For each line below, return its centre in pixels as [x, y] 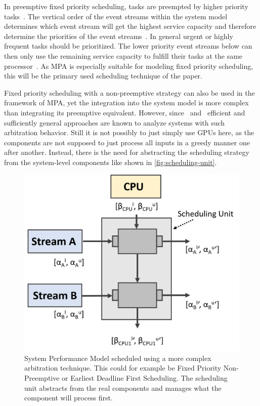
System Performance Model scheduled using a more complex [118, 358]
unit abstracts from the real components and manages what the [123, 388]
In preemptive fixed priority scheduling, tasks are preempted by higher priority [126, 6]
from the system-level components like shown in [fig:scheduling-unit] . [111, 162]
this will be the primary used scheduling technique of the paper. [103, 76]
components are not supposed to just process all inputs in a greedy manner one [127, 142]
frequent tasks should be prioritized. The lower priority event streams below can [128, 46]
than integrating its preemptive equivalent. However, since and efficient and [125, 112]
